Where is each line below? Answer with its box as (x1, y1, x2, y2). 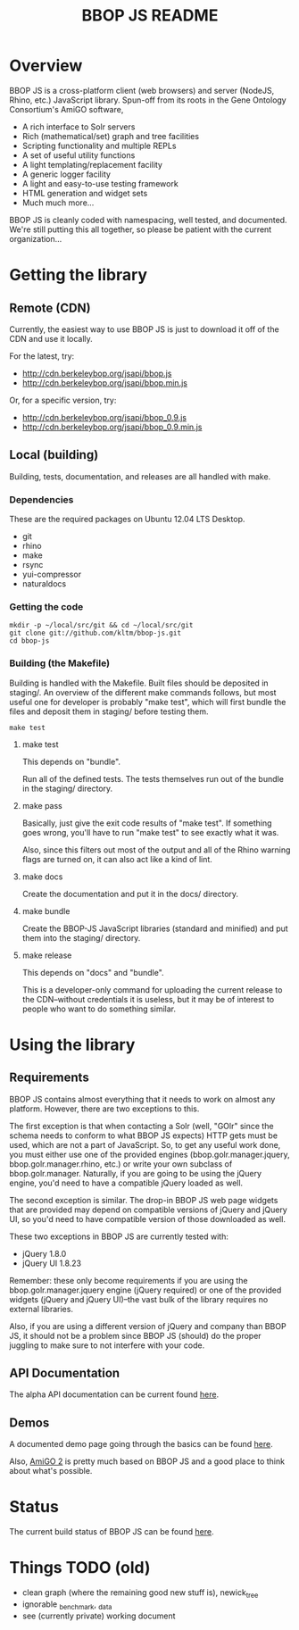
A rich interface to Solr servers (21, 121, 136, 132)
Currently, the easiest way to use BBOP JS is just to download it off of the (9, 323, 279, 335)
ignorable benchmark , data (21, 1599, 112, 1611)
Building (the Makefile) (9, 657, 110, 669)
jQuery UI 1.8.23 (21, 1258, 82, 1268)
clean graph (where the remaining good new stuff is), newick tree (21, 1587, 259, 1600)
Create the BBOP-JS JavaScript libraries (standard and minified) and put (21, 923, 288, 934)
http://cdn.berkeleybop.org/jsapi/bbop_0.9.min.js (21, 421, 203, 432)
